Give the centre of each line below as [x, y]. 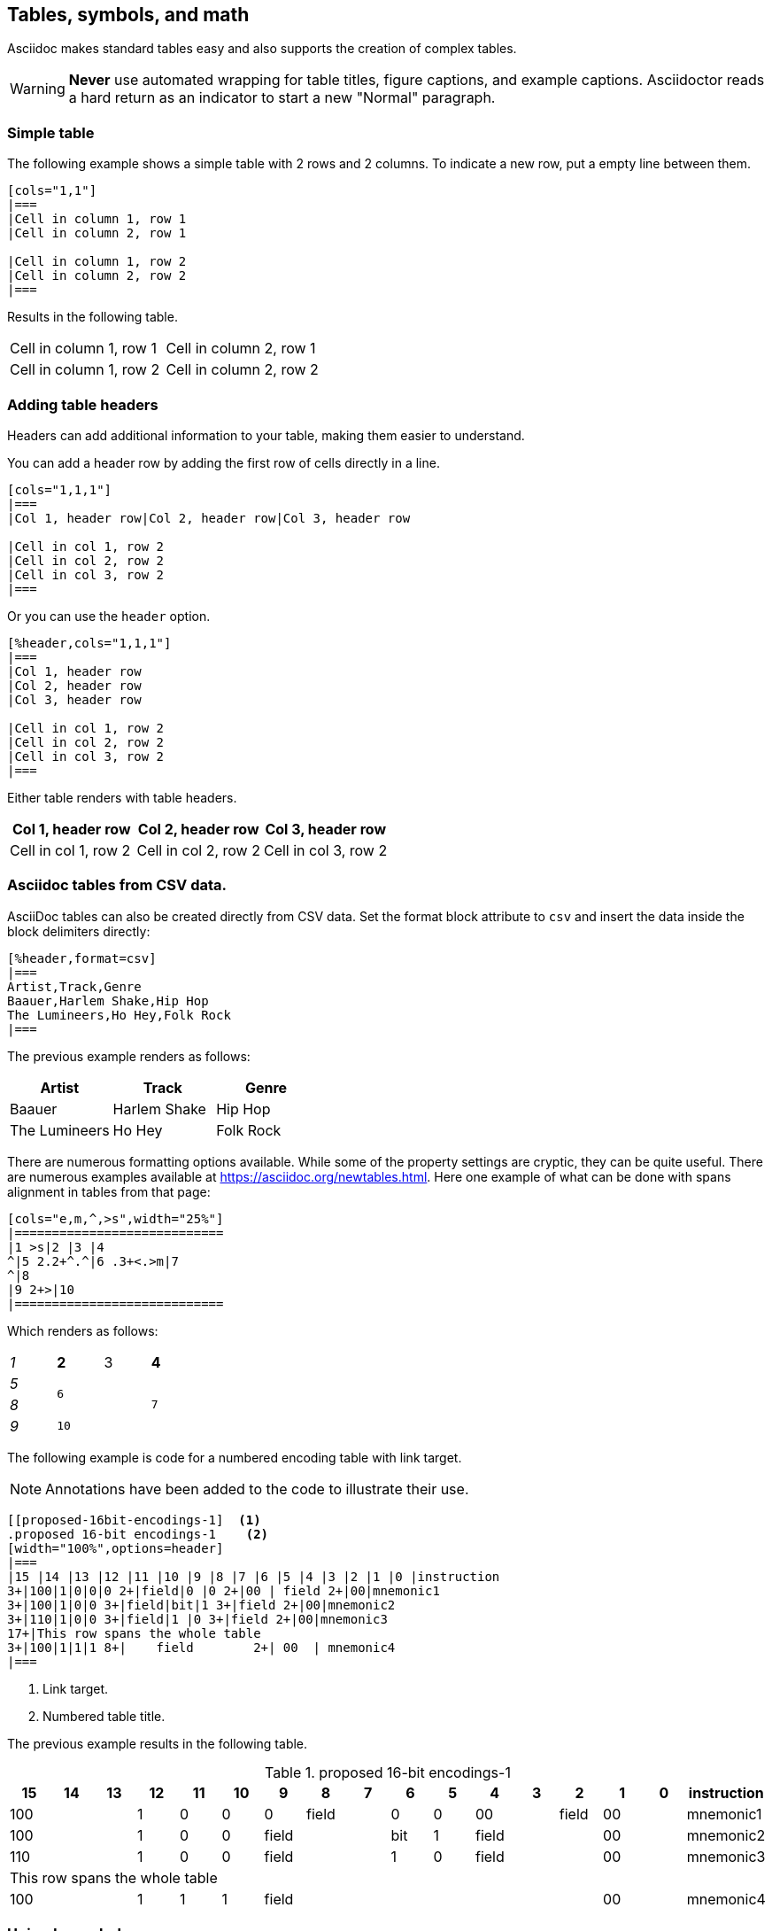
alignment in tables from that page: [109, 1191]
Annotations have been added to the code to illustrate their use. [257, 1489]
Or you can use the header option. [109, 616]
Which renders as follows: [83, 1330]
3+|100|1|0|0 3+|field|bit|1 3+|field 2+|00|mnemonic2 [201, 1605]
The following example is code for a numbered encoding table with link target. [235, 1457]
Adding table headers [83, 404]
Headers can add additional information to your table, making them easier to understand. [266, 435]
